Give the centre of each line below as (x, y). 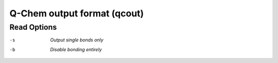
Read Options (33, 27)
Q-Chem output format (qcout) (77, 13)
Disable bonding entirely (76, 49)
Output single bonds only (77, 40)
